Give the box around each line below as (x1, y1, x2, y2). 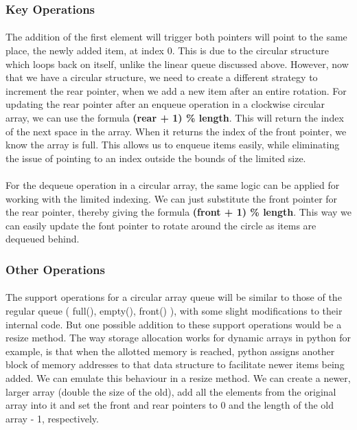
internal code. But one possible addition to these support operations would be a (5, 317, 342, 331)
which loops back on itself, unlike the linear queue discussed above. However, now (5, 56, 349, 71)
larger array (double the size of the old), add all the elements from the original (5, 384, 336, 398)
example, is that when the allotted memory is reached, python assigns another (5, 343, 335, 358)
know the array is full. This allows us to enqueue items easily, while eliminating (5, 137, 340, 152)
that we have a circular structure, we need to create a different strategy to (5, 70, 318, 84)
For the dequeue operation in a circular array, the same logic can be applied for (5, 177, 340, 192)
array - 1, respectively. (5, 411, 99, 425)
